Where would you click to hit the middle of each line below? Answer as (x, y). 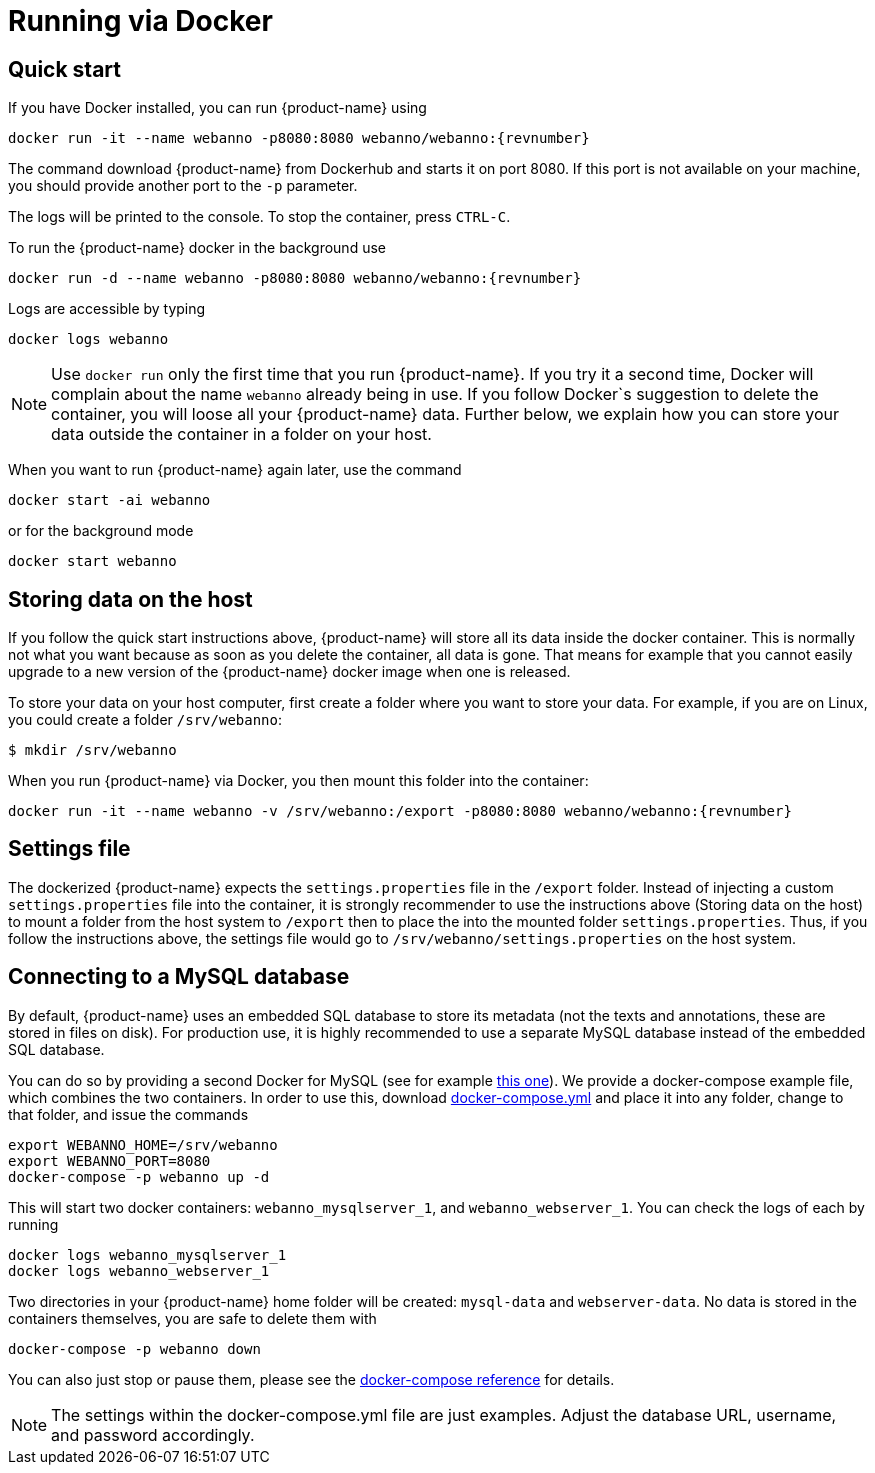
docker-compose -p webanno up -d (139, 1176)
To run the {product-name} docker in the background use (197, 248)
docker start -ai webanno (109, 500)
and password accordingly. (153, 1434)
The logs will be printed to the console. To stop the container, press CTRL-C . (259, 217)
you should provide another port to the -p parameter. (183, 186)
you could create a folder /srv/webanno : (145, 720)
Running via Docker (140, 21)
